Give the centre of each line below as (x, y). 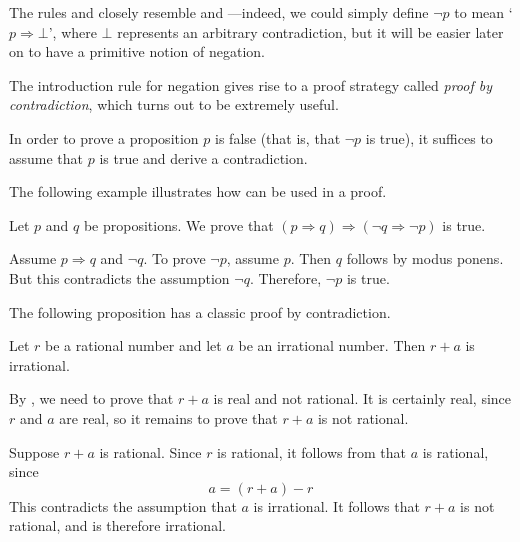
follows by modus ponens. (425, 258)
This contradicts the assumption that (123, 505)
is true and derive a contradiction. (203, 157)
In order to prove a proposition (104, 137)
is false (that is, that (278, 137)
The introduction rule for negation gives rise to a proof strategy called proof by (250, 84)
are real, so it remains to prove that (168, 417)
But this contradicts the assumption (119, 277)
